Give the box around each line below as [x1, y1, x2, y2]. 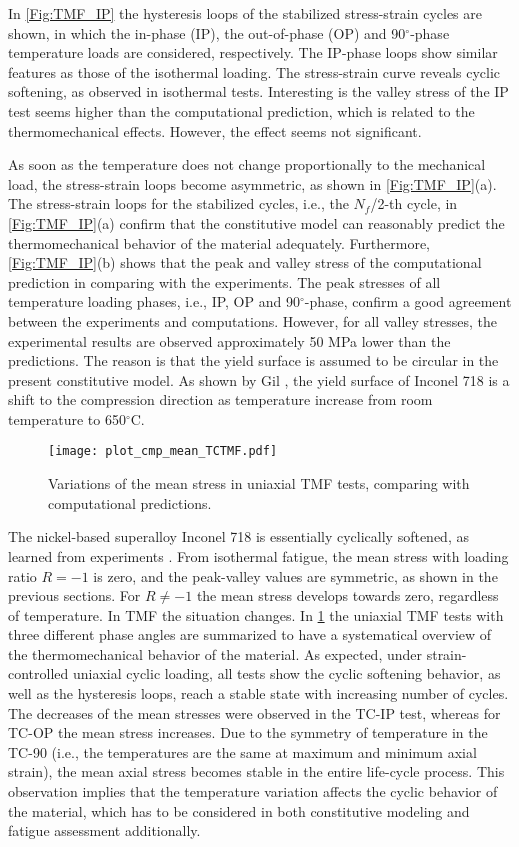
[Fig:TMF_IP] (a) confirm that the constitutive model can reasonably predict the [8, 212, 505, 233]
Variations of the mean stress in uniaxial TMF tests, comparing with [48, 473, 470, 494]
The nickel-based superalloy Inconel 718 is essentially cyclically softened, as [8, 526, 469, 547]
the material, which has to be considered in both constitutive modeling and [8, 800, 470, 821]
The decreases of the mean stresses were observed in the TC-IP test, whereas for [8, 702, 501, 723]
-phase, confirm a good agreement [304, 291, 512, 312]
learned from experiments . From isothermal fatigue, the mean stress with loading [8, 545, 509, 566]
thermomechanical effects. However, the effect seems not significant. [8, 120, 422, 141]
